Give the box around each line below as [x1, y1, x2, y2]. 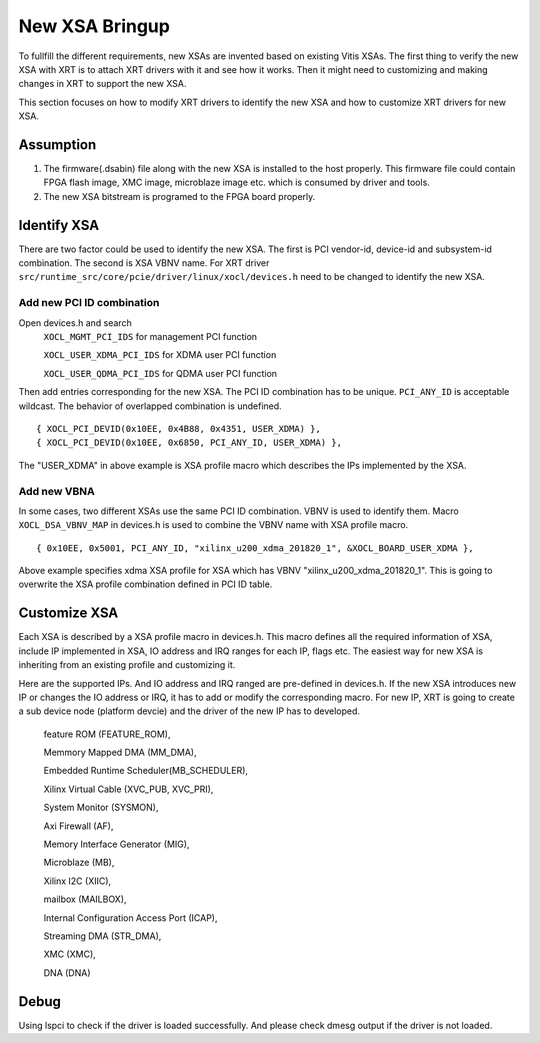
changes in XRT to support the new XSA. [18, 78, 187, 90]
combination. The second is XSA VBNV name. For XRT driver [18, 257, 270, 269]
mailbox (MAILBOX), [43, 893, 127, 905]
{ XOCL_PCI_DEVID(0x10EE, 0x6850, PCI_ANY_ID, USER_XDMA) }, [36, 437, 342, 449]
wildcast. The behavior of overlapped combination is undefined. [18, 400, 282, 412]
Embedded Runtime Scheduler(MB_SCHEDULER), [43, 765, 249, 777]
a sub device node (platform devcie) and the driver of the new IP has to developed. [18, 705, 360, 717]
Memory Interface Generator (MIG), [43, 838, 190, 850]
